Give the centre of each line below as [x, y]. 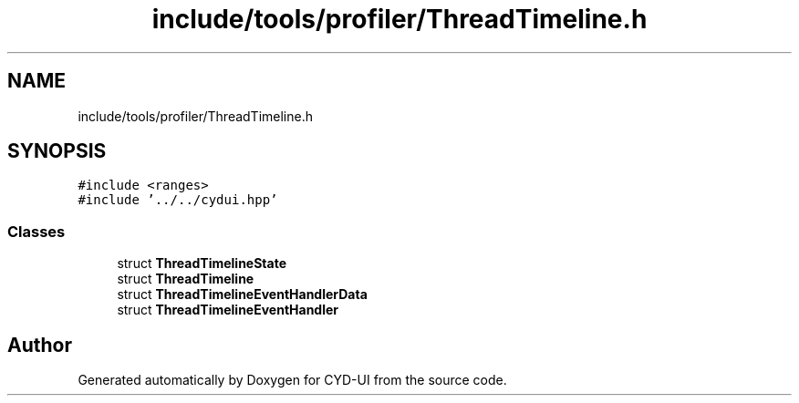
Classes [36, 231]
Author [40, 345]
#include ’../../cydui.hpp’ [178, 200]
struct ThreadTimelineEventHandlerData [242, 294]
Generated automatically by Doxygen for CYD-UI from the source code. [292, 380]
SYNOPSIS [57, 151]
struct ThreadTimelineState [202, 263]
